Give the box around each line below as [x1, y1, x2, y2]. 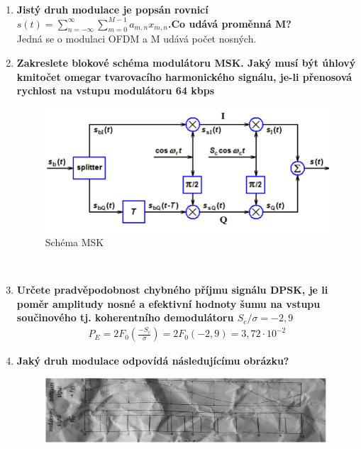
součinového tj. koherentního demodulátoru [16, 310, 234, 325]
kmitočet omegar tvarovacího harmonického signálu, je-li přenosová [16, 69, 352, 84]
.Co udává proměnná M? [167, 16, 291, 31]
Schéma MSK [45, 235, 104, 250]
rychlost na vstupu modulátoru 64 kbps [16, 83, 215, 98]
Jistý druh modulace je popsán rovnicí [16, 2, 209, 16]
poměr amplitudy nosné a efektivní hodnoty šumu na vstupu [16, 296, 321, 311]
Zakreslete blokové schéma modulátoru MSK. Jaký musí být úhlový [16, 55, 356, 70]
